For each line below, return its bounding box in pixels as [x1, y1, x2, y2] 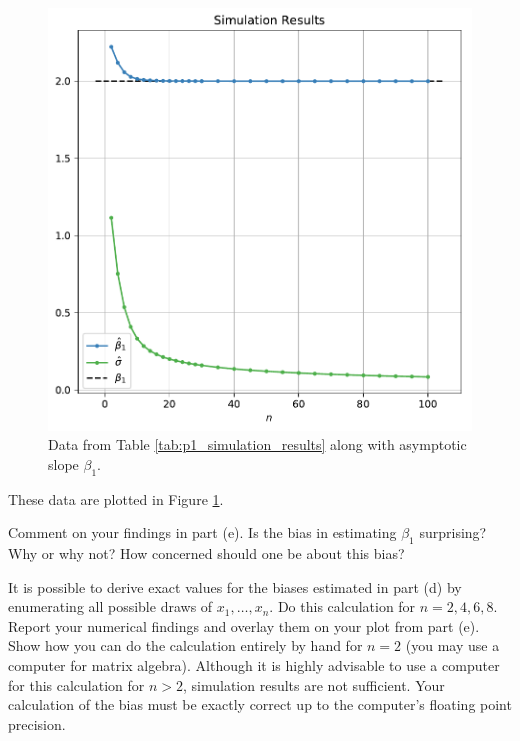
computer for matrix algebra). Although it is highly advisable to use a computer [8, 654, 500, 675]
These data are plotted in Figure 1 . [8, 488, 224, 509]
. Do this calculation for [269, 596, 416, 617]
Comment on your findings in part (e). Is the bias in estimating [8, 522, 397, 543]
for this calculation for [8, 674, 145, 695]
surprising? [419, 522, 487, 543]
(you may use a [405, 635, 500, 656]
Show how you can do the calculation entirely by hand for [8, 635, 363, 656]
